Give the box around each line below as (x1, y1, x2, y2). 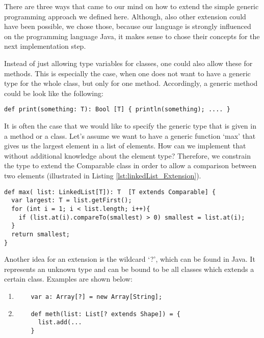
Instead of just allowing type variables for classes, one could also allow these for (4, 57, 253, 68)
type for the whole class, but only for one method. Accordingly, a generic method (4, 78, 258, 88)
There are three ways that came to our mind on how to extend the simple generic (4, 1, 259, 11)
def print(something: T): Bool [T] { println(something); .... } (4, 106, 230, 113)
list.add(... (38, 319, 82, 326)
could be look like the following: (4, 87, 103, 98)
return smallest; (11, 230, 70, 238)
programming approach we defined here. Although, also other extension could (4, 11, 246, 21)
